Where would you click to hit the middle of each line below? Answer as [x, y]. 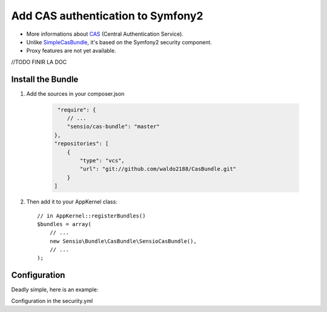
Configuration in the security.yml [52, 300]
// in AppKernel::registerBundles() [91, 216]
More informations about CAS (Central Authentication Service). [105, 34]
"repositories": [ [81, 144]
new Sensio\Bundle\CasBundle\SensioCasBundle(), [123, 241]
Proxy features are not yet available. [71, 51]
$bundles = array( [64, 224]
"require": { [77, 110]
